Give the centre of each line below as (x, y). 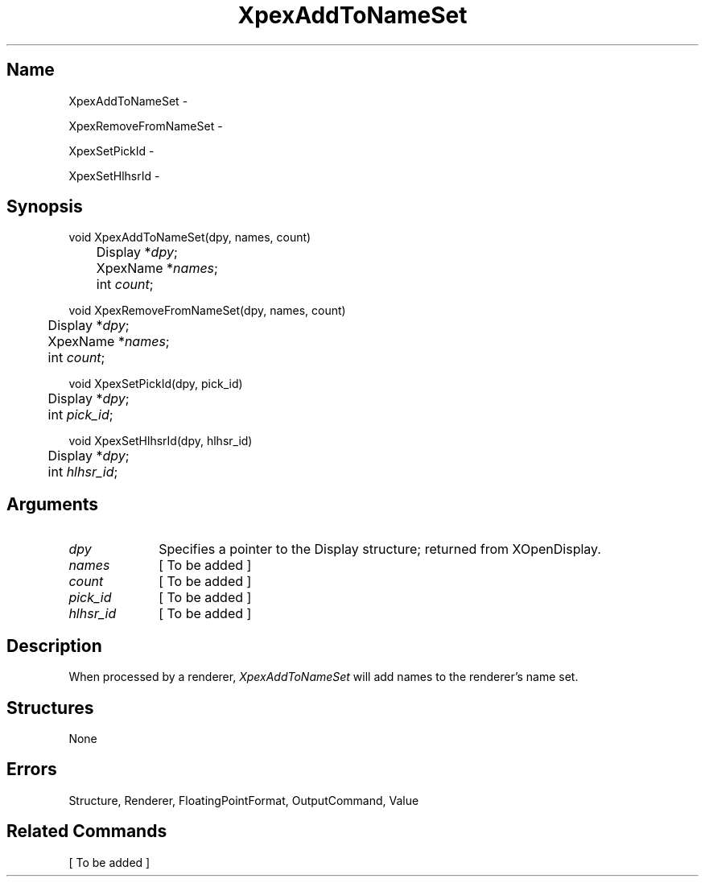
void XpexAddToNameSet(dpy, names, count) (190, 237)
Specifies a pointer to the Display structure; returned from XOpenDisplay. (380, 549)
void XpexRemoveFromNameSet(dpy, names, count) (207, 311)
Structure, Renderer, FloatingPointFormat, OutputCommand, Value (244, 800)
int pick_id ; (80, 415)
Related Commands (87, 831)
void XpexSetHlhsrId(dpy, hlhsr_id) (161, 441)
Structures (50, 708)
